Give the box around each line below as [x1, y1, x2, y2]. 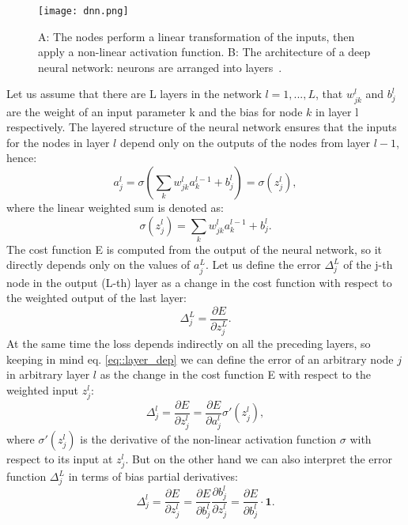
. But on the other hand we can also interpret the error [125, 451, 393, 467]
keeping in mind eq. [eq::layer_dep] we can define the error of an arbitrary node [6, 350, 394, 367]
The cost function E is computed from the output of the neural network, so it [6, 240, 382, 257]
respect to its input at [6, 451, 113, 467]
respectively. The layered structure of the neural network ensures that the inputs [6, 119, 397, 135]
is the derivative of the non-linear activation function [80, 431, 337, 448]
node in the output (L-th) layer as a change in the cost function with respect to [6, 274, 392, 290]
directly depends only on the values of [6, 256, 191, 273]
